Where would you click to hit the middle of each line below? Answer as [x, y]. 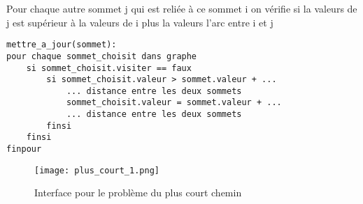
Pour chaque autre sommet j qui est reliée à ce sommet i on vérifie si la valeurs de [182, 8]
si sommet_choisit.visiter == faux [109, 68]
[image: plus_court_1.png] [97, 170]
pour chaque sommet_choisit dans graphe [102, 56]
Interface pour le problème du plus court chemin [138, 193]
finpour [24, 149]
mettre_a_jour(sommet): [62, 45]
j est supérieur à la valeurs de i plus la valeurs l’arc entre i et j [140, 22]
